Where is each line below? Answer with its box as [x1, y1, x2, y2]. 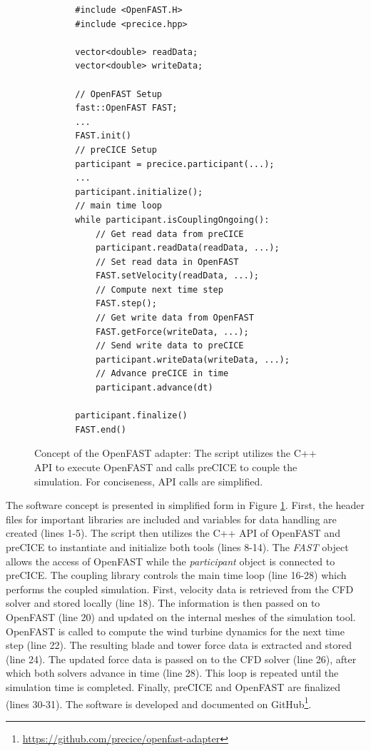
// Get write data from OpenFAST [95, 313, 254, 323]
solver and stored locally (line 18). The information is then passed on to [6, 595, 320, 610]
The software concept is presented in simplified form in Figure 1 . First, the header [6, 498, 365, 513]
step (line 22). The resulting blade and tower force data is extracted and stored [6, 637, 352, 652]
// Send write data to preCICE [95, 341, 244, 351]
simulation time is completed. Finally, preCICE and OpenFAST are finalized [6, 679, 341, 694]
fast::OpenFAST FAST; [75, 103, 178, 114]
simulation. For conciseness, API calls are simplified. [34, 473, 263, 488]
